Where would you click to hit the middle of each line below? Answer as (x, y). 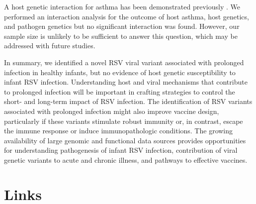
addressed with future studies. (50, 46)
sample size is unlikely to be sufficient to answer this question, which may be (121, 36)
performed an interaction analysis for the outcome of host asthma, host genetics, (127, 16)
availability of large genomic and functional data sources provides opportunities (125, 140)
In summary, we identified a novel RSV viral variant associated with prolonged (124, 62)
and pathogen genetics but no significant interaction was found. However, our (122, 26)
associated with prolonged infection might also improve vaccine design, (112, 111)
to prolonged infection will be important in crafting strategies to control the (120, 91)
